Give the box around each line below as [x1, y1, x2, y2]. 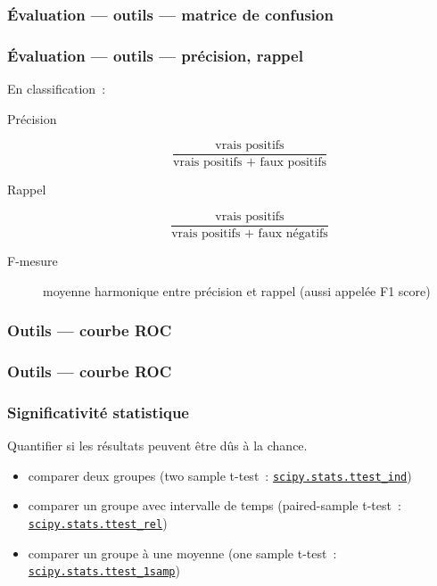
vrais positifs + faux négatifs [171, 227, 328, 240]
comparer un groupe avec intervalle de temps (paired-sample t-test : [28, 496, 401, 515]
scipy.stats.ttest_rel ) [28, 513, 168, 532]
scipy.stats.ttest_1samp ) [28, 561, 180, 580]
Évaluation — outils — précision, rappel [7, 44, 303, 66]
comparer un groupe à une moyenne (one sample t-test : [28, 543, 337, 562]
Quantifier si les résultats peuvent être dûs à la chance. [7, 436, 308, 455]
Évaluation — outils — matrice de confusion [7, 3, 334, 25]
